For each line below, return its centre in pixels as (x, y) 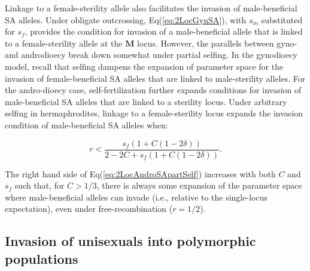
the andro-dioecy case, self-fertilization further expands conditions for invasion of (153, 90)
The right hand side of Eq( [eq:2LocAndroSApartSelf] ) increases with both (140, 173)
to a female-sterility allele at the (64, 43)
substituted (282, 19)
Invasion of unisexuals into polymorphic (130, 241)
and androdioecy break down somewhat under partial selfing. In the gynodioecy (151, 55)
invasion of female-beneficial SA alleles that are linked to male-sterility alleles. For (155, 78)
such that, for (39, 185)
